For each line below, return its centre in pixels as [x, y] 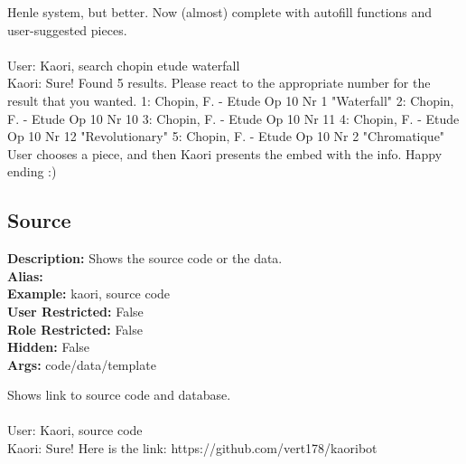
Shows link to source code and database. [119, 395]
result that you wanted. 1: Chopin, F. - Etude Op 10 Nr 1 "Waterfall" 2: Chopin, [231, 100]
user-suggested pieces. [67, 29]
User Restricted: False [75, 311]
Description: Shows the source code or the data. [145, 258]
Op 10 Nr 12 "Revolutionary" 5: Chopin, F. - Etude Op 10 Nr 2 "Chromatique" [226, 136]
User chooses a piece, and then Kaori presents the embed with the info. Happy [225, 153]
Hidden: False [49, 347]
